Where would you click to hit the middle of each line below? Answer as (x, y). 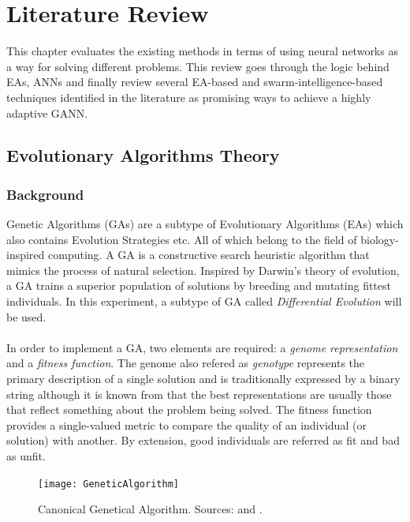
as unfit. (26, 456)
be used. (26, 316)
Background (45, 194)
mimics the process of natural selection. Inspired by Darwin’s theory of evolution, (203, 270)
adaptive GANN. (47, 113)
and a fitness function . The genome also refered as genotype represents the (186, 363)
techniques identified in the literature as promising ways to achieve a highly (189, 97)
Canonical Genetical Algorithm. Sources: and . (150, 509)
